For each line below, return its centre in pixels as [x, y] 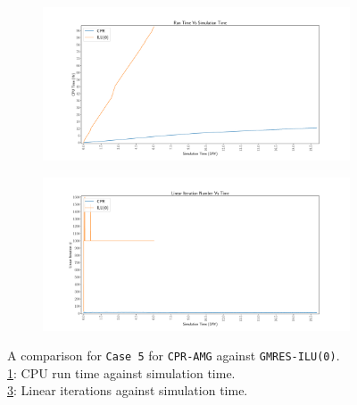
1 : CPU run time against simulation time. [121, 372]
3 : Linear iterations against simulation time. [128, 390]
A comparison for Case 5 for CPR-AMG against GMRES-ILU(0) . [174, 355]
